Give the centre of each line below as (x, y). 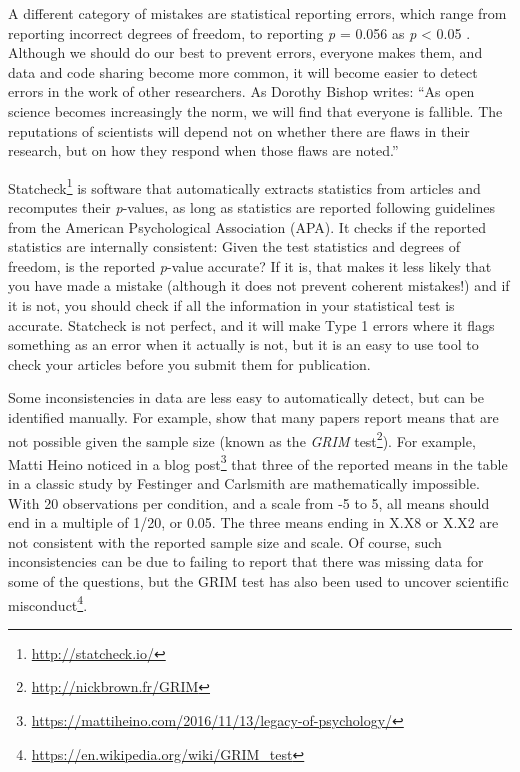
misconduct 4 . (48, 603)
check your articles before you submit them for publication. (189, 363)
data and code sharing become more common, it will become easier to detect (243, 71)
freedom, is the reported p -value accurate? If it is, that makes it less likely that (250, 265)
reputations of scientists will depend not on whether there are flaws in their (239, 130)
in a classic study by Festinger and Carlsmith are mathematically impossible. (244, 483)
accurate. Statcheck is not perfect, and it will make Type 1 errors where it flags (251, 324)
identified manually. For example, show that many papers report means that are (253, 416)
